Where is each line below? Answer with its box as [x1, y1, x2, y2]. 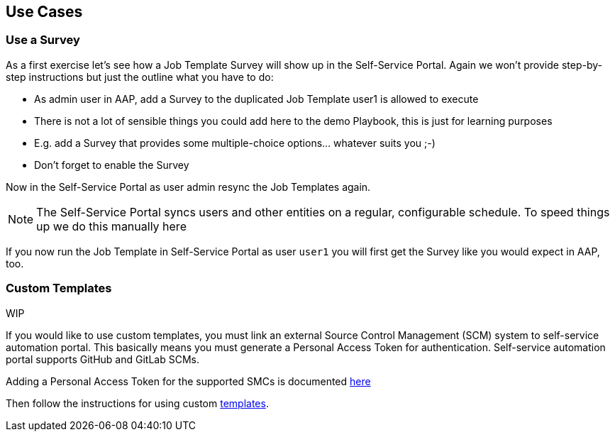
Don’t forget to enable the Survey [34, 158, 189, 171]
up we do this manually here [36, 218, 187, 233]
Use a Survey [6, 33, 80, 48]
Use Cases [6, 3, 83, 21]
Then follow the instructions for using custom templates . [6, 397, 269, 409]
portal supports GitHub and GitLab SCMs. [6, 353, 199, 365]
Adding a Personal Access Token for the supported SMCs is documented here [6, 375, 371, 387]
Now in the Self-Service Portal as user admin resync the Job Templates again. [6, 180, 371, 193]
